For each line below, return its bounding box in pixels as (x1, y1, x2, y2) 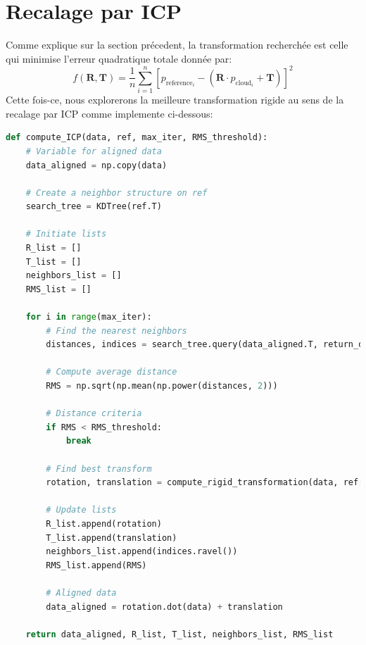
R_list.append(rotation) (46, 518, 162, 529)
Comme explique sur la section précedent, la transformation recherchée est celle (6, 37, 348, 52)
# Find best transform (46, 463, 152, 474)
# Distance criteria (46, 408, 142, 419)
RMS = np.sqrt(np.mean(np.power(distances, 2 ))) (46, 381, 278, 392)
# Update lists (46, 505, 117, 515)
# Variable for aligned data (25, 146, 162, 156)
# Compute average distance (46, 367, 177, 377)
